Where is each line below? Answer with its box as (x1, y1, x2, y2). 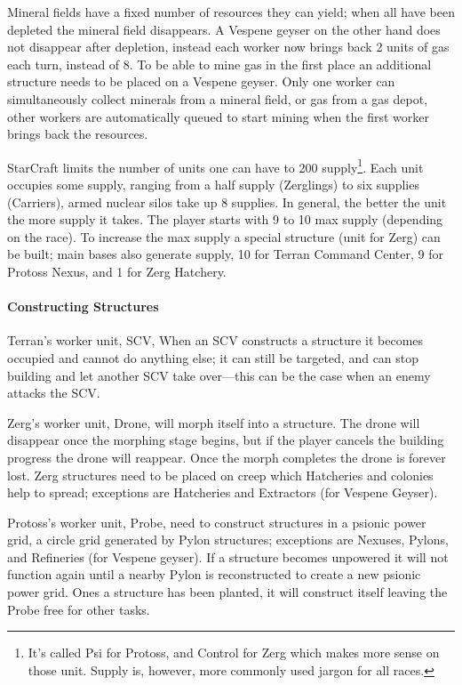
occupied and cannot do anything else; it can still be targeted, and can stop (7, 348, 419, 367)
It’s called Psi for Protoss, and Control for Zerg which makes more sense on (28, 643, 440, 662)
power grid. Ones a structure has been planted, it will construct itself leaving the (7, 583, 448, 601)
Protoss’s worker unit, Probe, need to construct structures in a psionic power (7, 512, 426, 531)
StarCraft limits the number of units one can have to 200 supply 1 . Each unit (7, 155, 424, 176)
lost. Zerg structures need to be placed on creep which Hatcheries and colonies (7, 465, 434, 484)
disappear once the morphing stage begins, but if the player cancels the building (7, 431, 444, 449)
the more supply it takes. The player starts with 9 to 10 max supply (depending (7, 210, 443, 229)
